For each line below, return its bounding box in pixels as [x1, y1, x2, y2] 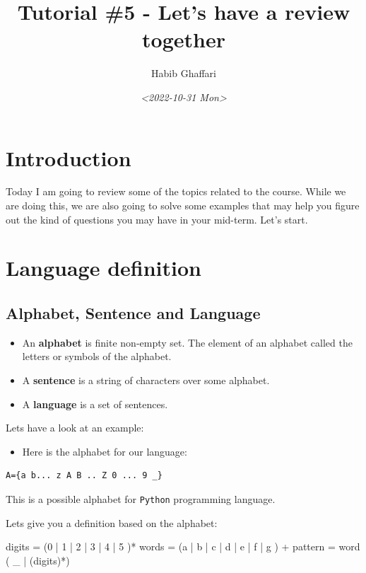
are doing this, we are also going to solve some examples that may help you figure [6, 198, 360, 213]
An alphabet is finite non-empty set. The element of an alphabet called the [22, 335, 353, 349]
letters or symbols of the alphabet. [22, 349, 172, 364]
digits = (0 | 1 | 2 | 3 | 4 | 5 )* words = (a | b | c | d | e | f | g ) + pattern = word [6, 539, 360, 554]
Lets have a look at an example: [6, 420, 144, 435]
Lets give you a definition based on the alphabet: [6, 515, 218, 530]
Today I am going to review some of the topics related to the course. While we [6, 184, 346, 199]
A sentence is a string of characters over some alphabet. [22, 372, 270, 387]
